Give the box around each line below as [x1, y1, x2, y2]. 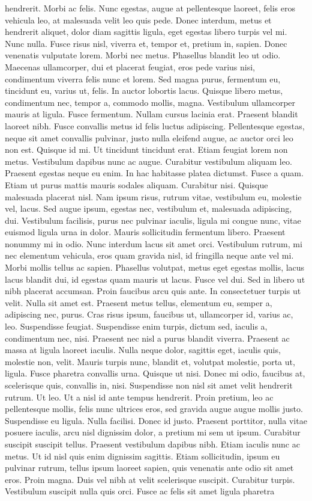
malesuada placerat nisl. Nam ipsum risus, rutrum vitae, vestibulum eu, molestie [5, 190, 302, 203]
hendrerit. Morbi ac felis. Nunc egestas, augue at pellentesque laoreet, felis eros [5, 2, 296, 14]
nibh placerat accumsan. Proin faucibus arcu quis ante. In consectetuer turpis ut [5, 284, 301, 297]
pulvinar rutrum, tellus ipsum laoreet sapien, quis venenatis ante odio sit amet [5, 461, 294, 474]
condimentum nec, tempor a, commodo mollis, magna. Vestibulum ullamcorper [5, 96, 296, 108]
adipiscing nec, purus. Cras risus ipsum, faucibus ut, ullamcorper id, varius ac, [5, 308, 293, 321]
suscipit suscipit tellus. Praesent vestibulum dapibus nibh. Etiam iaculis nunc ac [5, 437, 300, 450]
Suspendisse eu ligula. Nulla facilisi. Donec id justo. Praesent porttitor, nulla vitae [5, 414, 307, 426]
